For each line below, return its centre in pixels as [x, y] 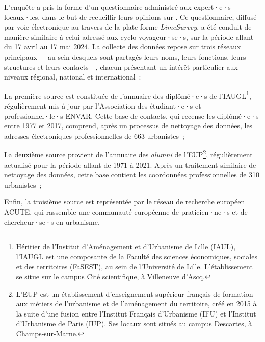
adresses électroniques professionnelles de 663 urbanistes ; [94, 135]
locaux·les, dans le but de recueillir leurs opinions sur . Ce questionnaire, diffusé [130, 17]
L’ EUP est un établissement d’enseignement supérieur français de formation [135, 293]
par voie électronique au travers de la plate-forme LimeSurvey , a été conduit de [128, 27]
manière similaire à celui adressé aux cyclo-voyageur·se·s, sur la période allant [129, 36]
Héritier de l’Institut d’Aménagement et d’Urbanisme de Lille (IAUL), [126, 246]
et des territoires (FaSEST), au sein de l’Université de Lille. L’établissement [134, 266]
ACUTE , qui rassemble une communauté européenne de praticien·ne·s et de [126, 212]
